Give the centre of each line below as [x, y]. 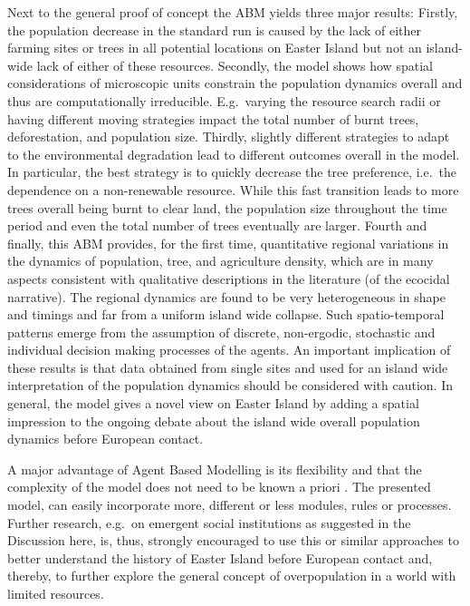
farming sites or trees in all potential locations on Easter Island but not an [215, 48]
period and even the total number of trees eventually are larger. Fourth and [217, 225]
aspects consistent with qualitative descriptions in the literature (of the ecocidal [229, 278]
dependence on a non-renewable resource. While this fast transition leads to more [233, 189]
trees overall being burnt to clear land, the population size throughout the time [227, 207]
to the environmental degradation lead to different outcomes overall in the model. [234, 154]
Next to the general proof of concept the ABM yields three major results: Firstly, [233, 12]
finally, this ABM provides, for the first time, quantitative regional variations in [228, 243]
